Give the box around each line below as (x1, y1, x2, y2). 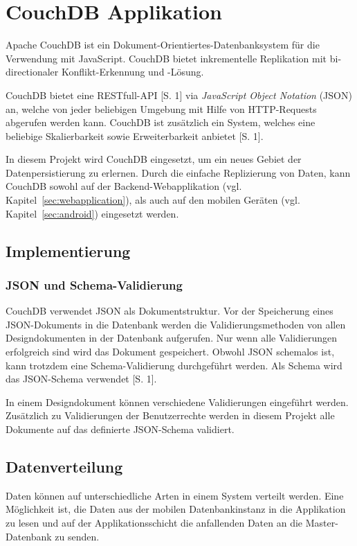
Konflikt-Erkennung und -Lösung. (61, 64, 204, 79)
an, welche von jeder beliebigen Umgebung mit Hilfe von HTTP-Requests (6, 101, 317, 116)
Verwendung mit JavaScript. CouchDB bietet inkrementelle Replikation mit (6, 51, 327, 65)
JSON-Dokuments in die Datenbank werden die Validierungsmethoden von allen (6, 317, 346, 331)
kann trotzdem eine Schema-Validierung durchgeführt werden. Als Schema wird (6, 358, 342, 372)
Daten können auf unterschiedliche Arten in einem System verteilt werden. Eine (6, 488, 344, 502)
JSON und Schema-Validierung (6, 276, 183, 293)
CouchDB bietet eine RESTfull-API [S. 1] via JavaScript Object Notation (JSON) (6, 87, 352, 102)
